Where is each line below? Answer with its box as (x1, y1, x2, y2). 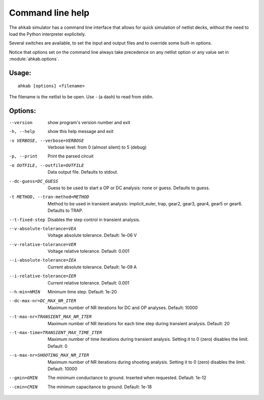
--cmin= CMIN (9, 384, 38, 390)
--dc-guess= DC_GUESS (9, 178, 59, 184)
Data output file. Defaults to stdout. (47, 169, 118, 175)
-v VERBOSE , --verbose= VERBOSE (9, 137, 84, 143)
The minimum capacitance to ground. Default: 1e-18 (47, 384, 152, 390)
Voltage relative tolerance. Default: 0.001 (47, 248, 130, 254)
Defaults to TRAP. (47, 208, 83, 214)
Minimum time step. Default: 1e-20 (47, 289, 117, 295)
